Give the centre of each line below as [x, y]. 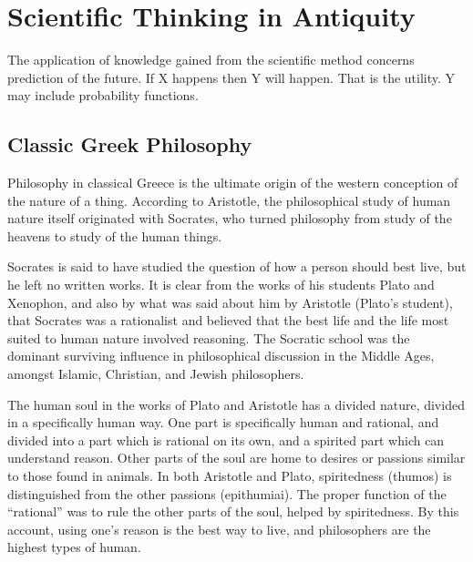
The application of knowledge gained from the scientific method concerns [211, 60]
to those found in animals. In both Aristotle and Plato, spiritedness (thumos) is [230, 476]
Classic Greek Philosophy [130, 144]
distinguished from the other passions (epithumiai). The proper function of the [227, 493]
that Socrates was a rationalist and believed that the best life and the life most [228, 320]
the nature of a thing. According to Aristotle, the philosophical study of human [229, 200]
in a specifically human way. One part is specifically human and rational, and [223, 422]
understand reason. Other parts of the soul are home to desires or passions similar [236, 458]
